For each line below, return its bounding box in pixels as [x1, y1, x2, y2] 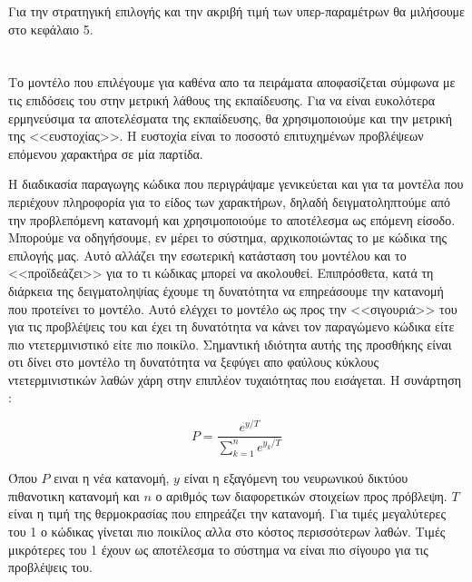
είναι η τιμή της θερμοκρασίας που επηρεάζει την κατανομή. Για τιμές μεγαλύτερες [8, 504, 446, 523]
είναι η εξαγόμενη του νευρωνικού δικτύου [183, 469, 408, 488]
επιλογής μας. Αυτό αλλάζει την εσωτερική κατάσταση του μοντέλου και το [8, 245, 407, 264]
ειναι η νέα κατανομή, [54, 469, 170, 488]
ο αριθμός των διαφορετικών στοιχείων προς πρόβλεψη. [155, 486, 447, 505]
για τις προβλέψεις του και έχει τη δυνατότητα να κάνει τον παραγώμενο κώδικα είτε [8, 317, 455, 336]
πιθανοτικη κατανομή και [8, 486, 140, 505]
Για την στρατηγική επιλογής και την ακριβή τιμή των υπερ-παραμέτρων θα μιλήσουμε [8, 2, 465, 20]
